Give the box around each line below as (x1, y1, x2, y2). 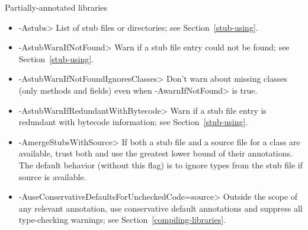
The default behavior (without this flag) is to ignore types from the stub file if (18, 158, 303, 171)
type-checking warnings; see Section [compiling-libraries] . (18, 213, 226, 226)
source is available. (18, 170, 86, 183)
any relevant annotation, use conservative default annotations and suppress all (18, 202, 303, 214)
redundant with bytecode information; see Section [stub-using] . (18, 116, 248, 128)
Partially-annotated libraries (5, 1, 108, 13)
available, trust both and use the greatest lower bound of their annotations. (18, 147, 293, 159)
